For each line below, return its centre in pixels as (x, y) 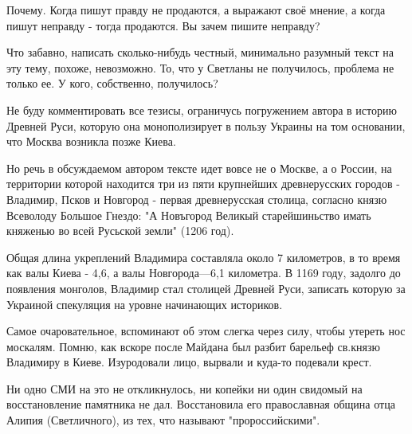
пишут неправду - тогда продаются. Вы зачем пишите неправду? (163, 25)
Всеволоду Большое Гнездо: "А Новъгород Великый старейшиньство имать (189, 215)
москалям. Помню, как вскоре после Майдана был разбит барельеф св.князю (193, 346)
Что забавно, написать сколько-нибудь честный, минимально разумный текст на (200, 52)
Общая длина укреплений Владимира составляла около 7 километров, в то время (204, 257)
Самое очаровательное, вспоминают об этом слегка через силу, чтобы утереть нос (206, 331)
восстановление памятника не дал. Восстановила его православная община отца (201, 404)
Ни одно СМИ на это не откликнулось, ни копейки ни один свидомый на (184, 388)
